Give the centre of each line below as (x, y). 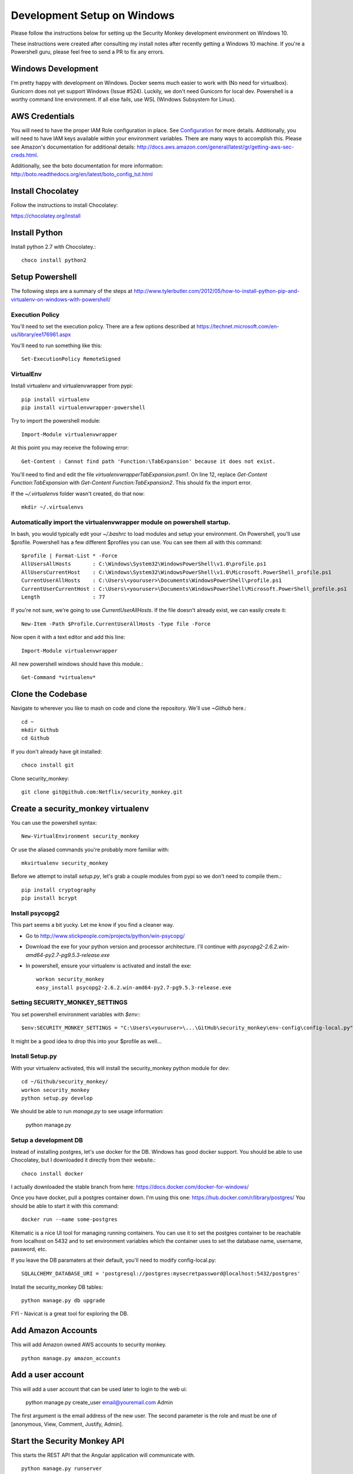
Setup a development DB (47, 1140)
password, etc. (29, 1249)
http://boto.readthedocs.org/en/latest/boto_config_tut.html (82, 174)
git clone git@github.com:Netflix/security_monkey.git (102, 792)
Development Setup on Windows (93, 15)
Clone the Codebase (49, 694)
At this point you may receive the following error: (70, 448)
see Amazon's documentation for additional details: (73, 147)
